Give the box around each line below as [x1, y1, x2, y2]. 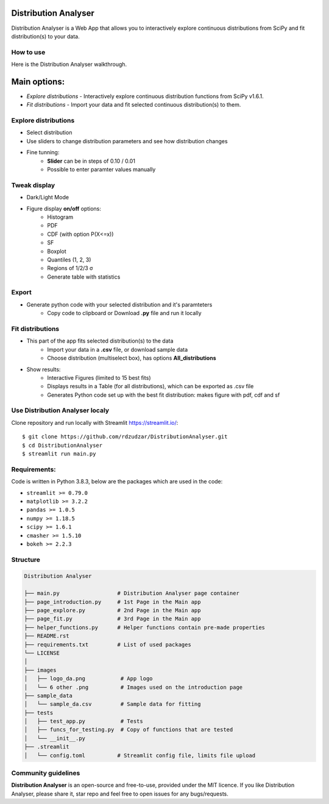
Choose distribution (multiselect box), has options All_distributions [47, 354, 216, 362]
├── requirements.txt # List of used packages [24, 641, 191, 648]
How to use [11, 48, 46, 56]
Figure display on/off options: [26, 205, 102, 212]
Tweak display [11, 180, 55, 189]
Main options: [11, 76, 65, 87]
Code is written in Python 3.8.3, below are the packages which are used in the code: [11, 478, 223, 485]
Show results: [26, 366, 61, 373]
